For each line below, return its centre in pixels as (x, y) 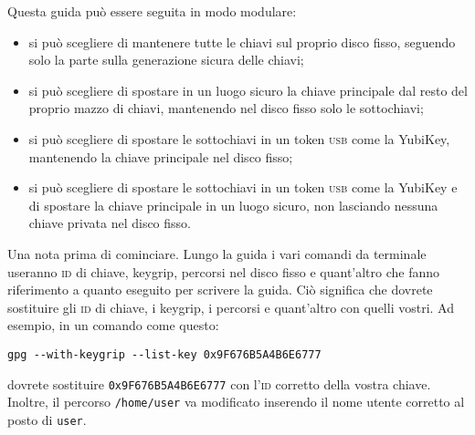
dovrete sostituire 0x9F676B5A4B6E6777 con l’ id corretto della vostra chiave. (219, 383)
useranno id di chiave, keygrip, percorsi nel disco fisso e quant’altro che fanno (224, 271)
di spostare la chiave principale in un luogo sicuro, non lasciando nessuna (233, 205)
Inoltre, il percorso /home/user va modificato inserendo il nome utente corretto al (236, 402)
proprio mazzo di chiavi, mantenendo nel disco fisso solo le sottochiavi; (226, 108)
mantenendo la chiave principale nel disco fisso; (161, 156)
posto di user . (47, 419)
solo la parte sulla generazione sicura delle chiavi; (166, 60)
